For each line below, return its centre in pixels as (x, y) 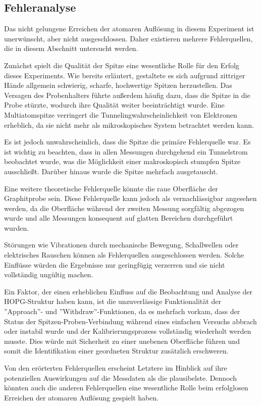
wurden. (17, 227)
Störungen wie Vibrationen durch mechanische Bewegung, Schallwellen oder (121, 245)
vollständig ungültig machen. (49, 274)
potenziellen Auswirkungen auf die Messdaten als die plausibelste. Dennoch (121, 377)
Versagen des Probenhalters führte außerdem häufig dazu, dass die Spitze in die (127, 95)
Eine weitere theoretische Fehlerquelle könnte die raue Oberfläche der (111, 188)
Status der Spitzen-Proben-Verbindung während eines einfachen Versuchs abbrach (130, 321)
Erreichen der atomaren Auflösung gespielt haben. (82, 397)
